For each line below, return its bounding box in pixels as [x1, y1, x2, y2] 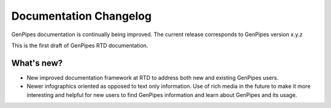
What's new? [11, 58, 63, 68]
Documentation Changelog [11, 9, 152, 23]
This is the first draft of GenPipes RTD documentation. [11, 42, 148, 49]
